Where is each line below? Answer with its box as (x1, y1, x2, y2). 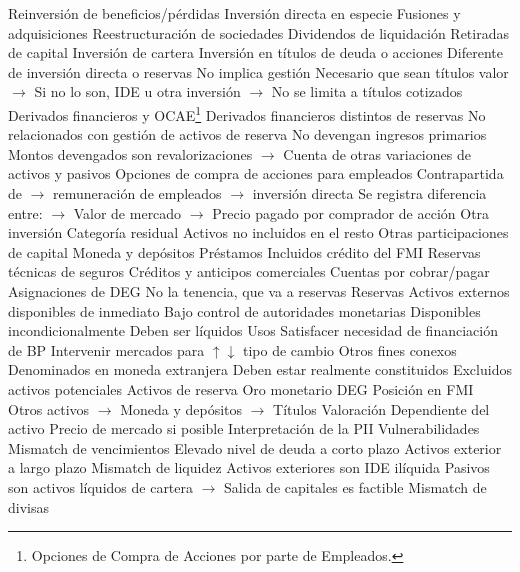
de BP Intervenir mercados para (8, 339, 205, 360)
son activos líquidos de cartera (8, 476, 194, 497)
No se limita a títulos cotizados (271, 81, 463, 102)
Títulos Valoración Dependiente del (273, 398, 490, 419)
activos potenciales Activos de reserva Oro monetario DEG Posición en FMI (8, 378, 474, 399)
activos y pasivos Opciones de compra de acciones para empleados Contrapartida (8, 163, 504, 184)
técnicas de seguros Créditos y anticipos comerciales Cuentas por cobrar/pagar (8, 261, 490, 282)
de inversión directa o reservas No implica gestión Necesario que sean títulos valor (8, 61, 509, 82)
